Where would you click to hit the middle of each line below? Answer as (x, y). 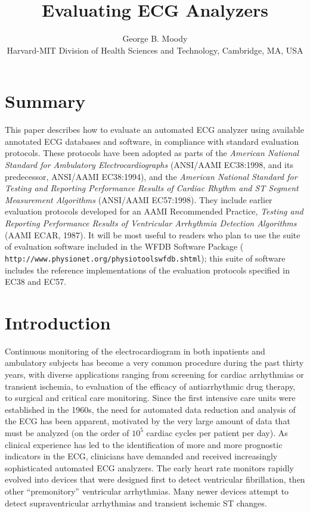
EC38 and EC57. (36, 282)
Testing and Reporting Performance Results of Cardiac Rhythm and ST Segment (152, 188)
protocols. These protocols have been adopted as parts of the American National (152, 153)
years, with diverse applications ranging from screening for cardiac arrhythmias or (154, 374)
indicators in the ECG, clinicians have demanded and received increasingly (141, 456)
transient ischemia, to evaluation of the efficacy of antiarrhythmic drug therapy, (150, 386)
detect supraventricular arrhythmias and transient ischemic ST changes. (136, 503)
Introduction (58, 322)
